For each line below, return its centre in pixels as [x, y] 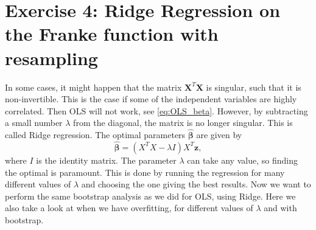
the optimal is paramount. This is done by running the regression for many [145, 172]
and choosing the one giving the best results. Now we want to [196, 184]
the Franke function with [112, 34]
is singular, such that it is [254, 87]
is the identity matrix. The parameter [106, 160]
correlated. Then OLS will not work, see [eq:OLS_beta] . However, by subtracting [156, 110]
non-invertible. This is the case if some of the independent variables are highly [151, 99]
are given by [219, 135]
